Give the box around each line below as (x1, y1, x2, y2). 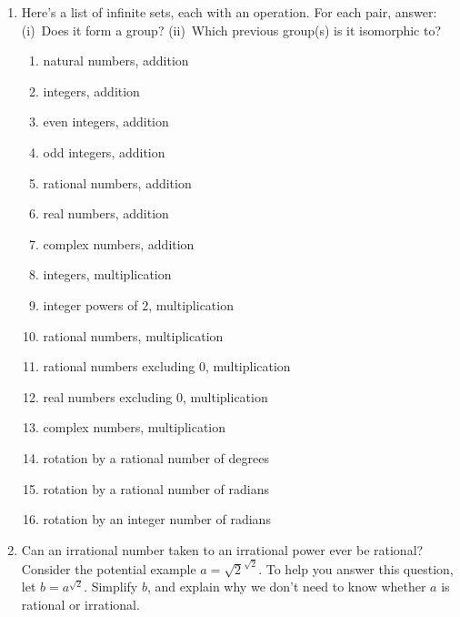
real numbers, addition (43, 204, 169, 223)
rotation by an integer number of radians (43, 510, 271, 529)
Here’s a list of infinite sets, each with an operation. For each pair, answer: (21, 3, 437, 21)
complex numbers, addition (43, 234, 195, 253)
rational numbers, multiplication (43, 326, 224, 345)
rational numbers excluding (43, 357, 195, 376)
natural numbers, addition (43, 51, 189, 70)
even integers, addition (43, 112, 169, 131)
